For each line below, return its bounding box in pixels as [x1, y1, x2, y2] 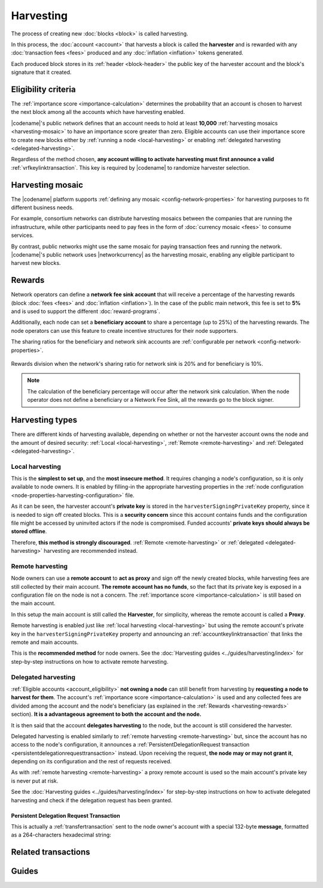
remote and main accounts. [11, 639, 79, 646]
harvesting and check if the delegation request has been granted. [11, 796, 173, 803]
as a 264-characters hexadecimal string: [11, 831, 112, 839]
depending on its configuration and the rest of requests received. [11, 758, 172, 765]
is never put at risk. [11, 777, 59, 784]
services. [11, 231, 34, 239]
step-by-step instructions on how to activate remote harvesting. [11, 658, 169, 665]
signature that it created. [11, 69, 72, 76]
